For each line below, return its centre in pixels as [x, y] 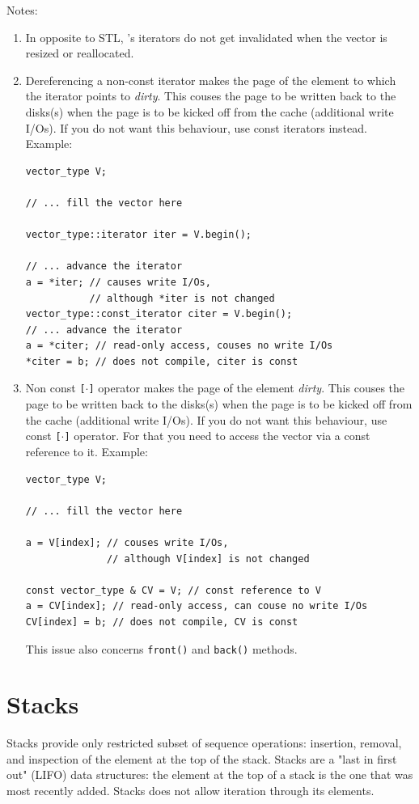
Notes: [22, 10]
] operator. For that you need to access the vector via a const [217, 436]
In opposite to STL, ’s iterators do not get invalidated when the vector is [206, 37]
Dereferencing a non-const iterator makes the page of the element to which [211, 80]
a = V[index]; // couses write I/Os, [127, 542]
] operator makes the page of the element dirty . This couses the [247, 388]
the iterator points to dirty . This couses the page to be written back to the [211, 96]
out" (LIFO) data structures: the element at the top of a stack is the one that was [210, 774]
